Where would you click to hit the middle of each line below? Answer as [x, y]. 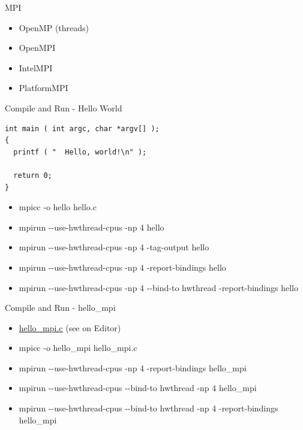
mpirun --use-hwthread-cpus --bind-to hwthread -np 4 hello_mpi [138, 388]
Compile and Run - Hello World [64, 107]
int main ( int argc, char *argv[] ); [82, 128]
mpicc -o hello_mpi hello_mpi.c [78, 348]
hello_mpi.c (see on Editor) [70, 327]
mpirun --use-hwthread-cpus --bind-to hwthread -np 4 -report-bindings [148, 408]
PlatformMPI [43, 88]
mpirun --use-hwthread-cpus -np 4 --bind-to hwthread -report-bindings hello [158, 287]
